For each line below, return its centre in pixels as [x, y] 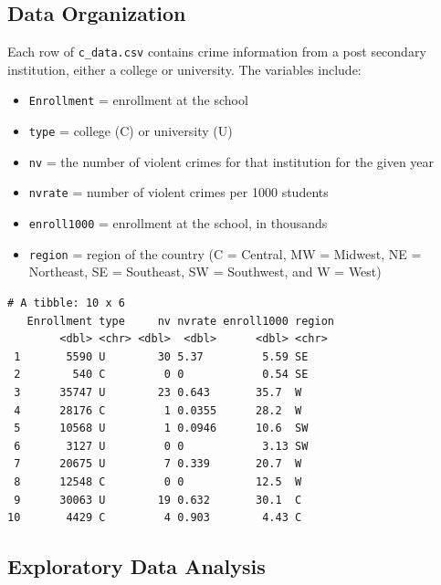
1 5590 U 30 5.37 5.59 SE [161, 356]
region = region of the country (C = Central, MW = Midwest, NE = [225, 253]
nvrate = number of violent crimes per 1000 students [178, 192]
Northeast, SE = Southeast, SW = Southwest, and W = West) [205, 272]
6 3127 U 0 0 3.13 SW [161, 446]
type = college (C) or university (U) [131, 131]
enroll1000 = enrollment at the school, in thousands [178, 223]
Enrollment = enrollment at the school [138, 100]
